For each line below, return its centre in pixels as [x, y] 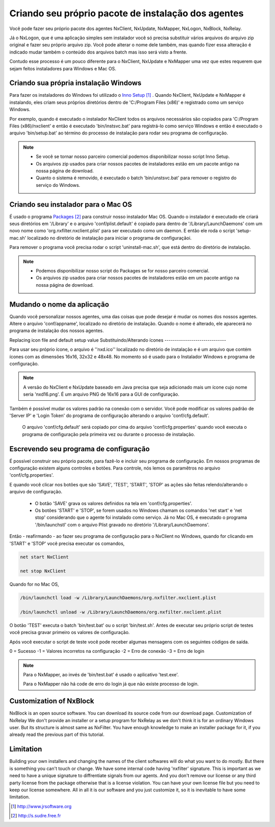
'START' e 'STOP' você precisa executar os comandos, [67, 543]
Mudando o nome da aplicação [59, 304]
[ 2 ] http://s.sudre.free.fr [36, 816]
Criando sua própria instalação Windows [76, 83]
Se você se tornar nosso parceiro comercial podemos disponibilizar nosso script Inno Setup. [133, 157]
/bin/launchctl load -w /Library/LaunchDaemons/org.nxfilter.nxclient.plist [118, 598]
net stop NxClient [43, 571]
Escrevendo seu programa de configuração [80, 449]
